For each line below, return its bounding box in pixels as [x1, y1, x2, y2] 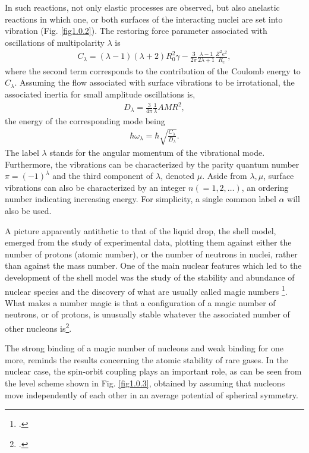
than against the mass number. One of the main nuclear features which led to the [5, 259, 302, 272]
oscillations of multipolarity [5, 36, 105, 48]
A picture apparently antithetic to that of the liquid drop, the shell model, [5, 224, 276, 237]
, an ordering [241, 181, 289, 193]
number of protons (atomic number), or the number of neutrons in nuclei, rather [5, 247, 298, 260]
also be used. [5, 205, 52, 216]
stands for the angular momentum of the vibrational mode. [49, 146, 265, 159]
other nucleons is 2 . [5, 320, 72, 334]
